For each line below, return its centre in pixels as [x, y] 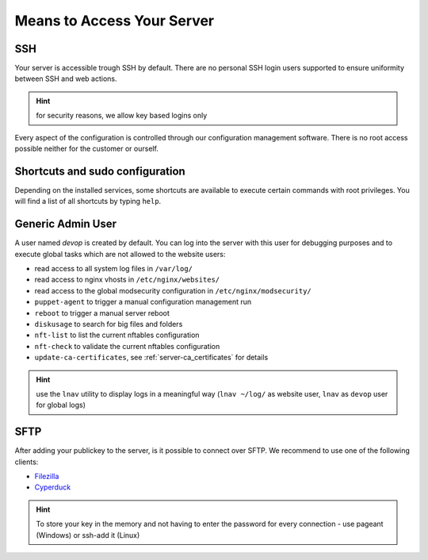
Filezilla [47, 476]
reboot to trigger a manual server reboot [102, 313]
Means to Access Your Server [114, 21]
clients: [27, 462]
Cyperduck [53, 487]
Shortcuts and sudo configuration [100, 171]
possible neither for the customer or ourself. [86, 149]
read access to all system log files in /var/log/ [114, 268]
